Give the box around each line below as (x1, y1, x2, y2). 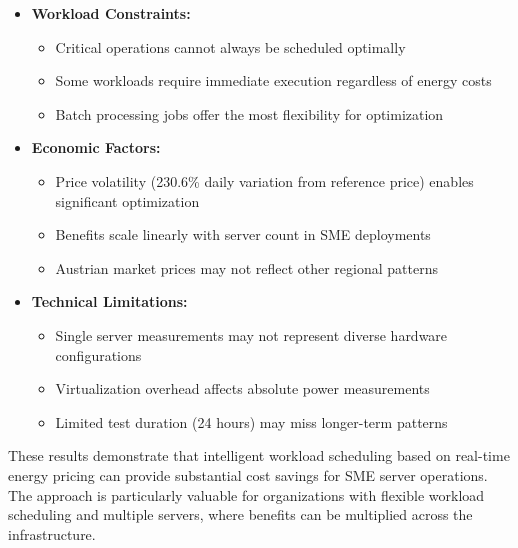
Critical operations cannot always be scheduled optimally (55, 36, 406, 57)
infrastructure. (8, 523, 96, 544)
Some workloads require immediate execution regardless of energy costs (55, 70, 492, 91)
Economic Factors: (31, 137, 161, 158)
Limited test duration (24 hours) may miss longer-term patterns (55, 411, 448, 432)
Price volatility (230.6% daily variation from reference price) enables (55, 170, 474, 191)
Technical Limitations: (31, 291, 188, 312)
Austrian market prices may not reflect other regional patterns (55, 257, 438, 278)
